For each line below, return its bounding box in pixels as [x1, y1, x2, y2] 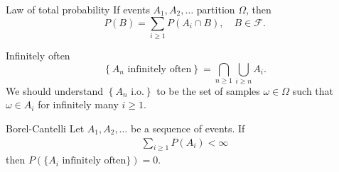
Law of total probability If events [6, 2, 150, 16]
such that [292, 83, 334, 98]
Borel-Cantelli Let [6, 121, 85, 136]
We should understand [6, 83, 104, 98]
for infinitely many [38, 97, 119, 112]
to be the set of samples [156, 83, 260, 98]
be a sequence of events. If [130, 121, 245, 136]
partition [196, 2, 235, 16]
